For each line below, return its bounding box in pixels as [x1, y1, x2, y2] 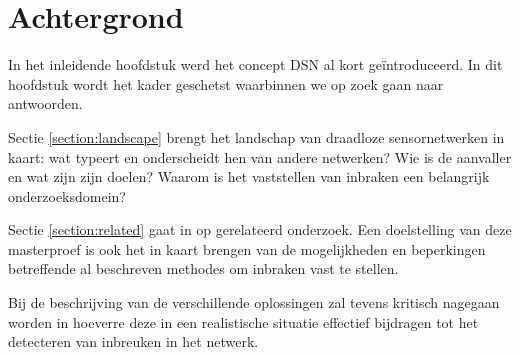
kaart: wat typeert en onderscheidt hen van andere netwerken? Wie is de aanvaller [8, 146, 512, 167]
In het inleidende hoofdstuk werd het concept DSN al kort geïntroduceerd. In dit [8, 54, 503, 75]
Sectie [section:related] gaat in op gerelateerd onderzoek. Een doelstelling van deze [8, 219, 512, 240]
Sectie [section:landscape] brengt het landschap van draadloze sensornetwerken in [8, 126, 505, 147]
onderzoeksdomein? [8, 185, 126, 206]
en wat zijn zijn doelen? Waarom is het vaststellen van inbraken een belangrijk [8, 166, 490, 187]
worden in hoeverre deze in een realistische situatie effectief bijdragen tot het [8, 311, 479, 332]
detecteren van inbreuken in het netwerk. [8, 331, 259, 352]
